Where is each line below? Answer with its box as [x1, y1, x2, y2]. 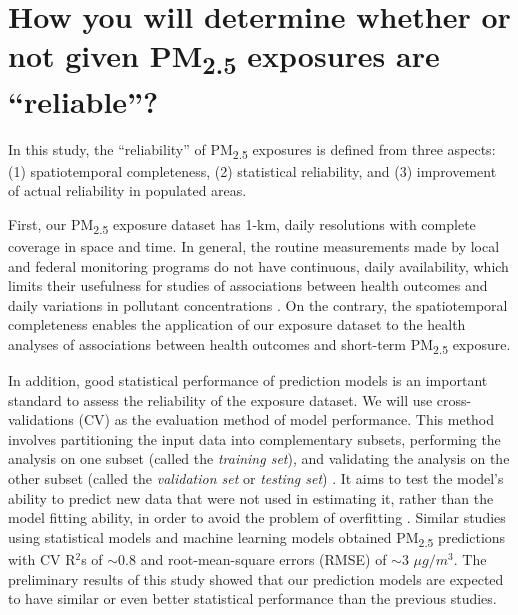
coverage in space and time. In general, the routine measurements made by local [8, 236, 500, 256]
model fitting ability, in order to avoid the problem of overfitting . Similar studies [8, 507, 506, 528]
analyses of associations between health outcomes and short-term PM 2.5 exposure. [8, 333, 511, 357]
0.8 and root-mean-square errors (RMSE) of [118, 548, 387, 569]
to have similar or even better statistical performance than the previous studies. [8, 588, 497, 609]
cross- [436, 389, 472, 410]
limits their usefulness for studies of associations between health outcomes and [8, 275, 488, 296]
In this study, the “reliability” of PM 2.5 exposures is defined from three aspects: [8, 138, 496, 162]
